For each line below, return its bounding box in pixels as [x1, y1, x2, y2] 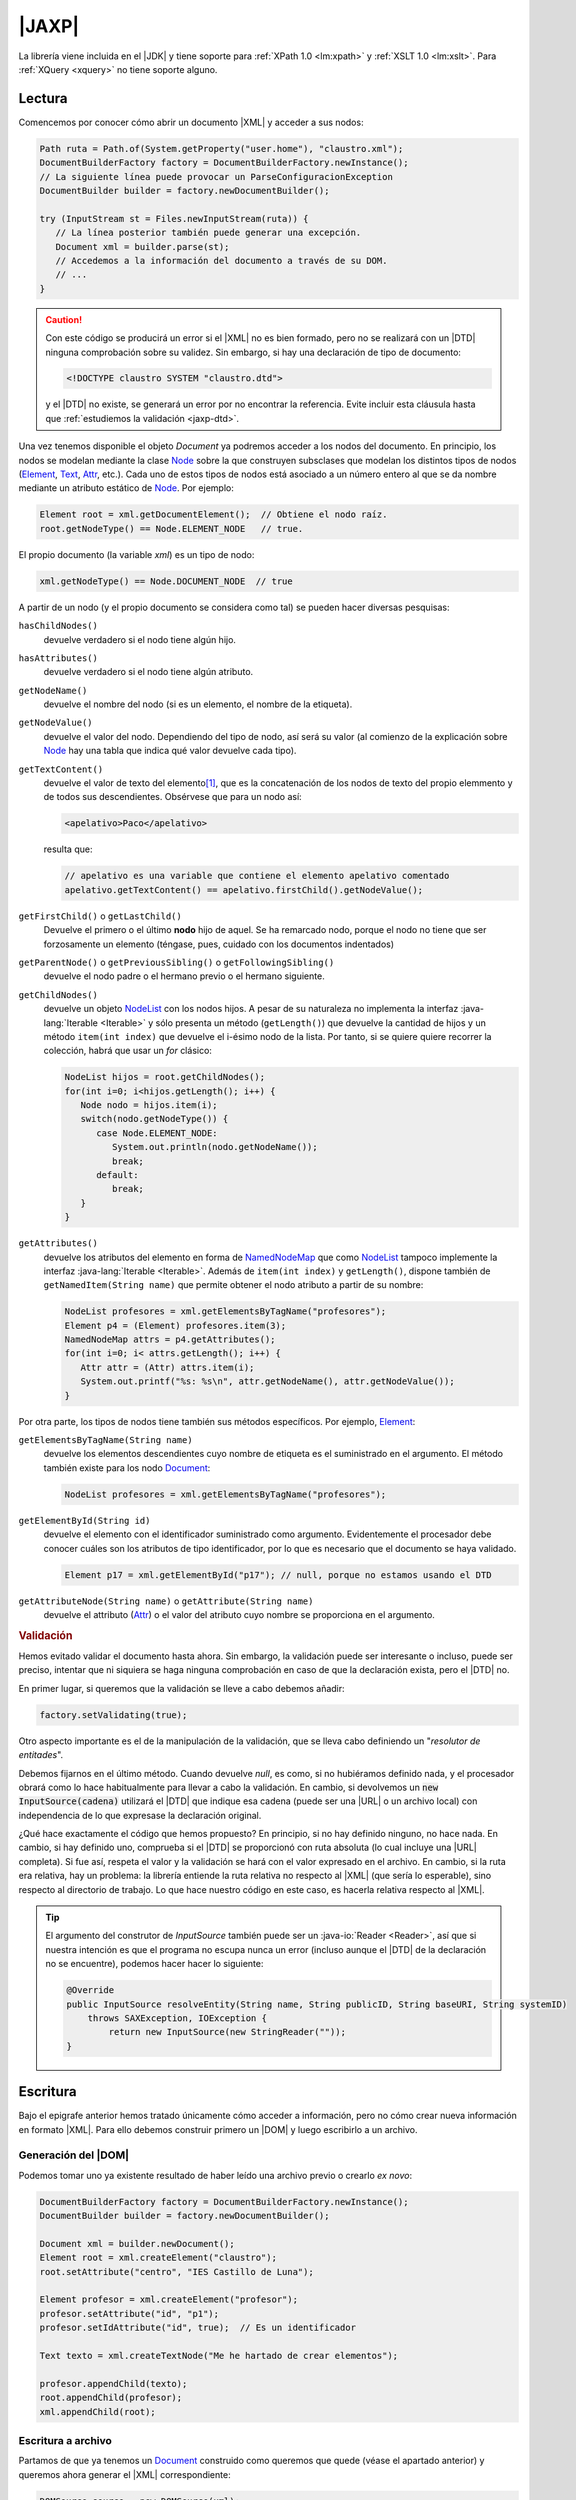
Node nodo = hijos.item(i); [80, 1100, 219, 1111]
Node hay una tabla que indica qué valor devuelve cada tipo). [43, 745, 297, 757]
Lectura [18, 90, 68, 107]
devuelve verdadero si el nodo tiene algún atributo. [43, 666, 254, 678]
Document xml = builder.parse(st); [55, 241, 230, 252]
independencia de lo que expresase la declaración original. [18, 1809, 262, 1821]
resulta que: [43, 843, 93, 855]
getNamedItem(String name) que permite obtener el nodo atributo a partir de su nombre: [43, 1279, 424, 1291]
